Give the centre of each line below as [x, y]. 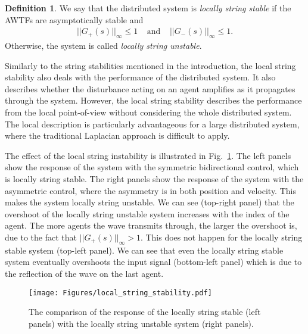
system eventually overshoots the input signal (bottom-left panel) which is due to [153, 262]
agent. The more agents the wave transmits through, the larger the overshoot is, [151, 225]
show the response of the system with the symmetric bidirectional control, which [152, 167]
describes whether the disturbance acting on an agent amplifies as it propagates [150, 88]
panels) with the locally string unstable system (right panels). [141, 323]
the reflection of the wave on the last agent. [84, 273]
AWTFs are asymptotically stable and [74, 19]
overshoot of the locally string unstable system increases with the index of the [147, 213]
